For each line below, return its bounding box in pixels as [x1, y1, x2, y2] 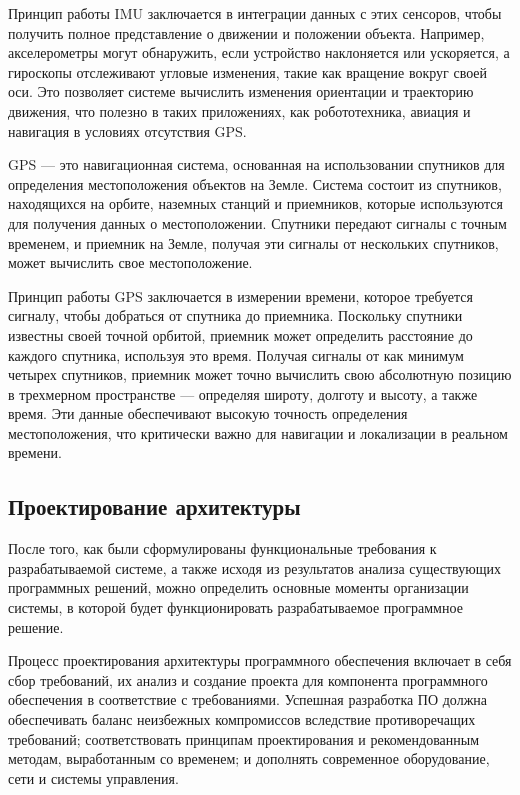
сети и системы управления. [8, 767, 179, 788]
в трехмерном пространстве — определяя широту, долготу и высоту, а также [8, 383, 478, 404]
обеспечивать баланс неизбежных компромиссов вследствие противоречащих [8, 709, 476, 730]
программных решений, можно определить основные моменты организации [8, 577, 469, 598]
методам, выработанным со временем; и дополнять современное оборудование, [8, 748, 490, 769]
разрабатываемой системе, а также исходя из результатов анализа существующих [8, 557, 501, 578]
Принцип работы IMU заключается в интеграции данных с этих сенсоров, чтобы [8, 3, 502, 23]
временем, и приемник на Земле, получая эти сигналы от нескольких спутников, [8, 232, 499, 253]
